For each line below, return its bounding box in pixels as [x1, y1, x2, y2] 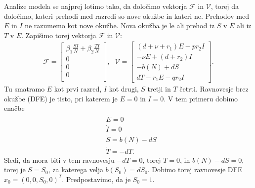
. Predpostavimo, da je [62, 174, 131, 184]
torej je [4, 164, 26, 175]
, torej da [211, 1, 239, 11]
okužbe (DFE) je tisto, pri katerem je [4, 93, 118, 103]
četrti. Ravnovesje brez [179, 84, 249, 94]
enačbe [4, 103, 25, 113]
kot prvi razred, [54, 84, 102, 94]
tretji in [147, 84, 171, 94]
